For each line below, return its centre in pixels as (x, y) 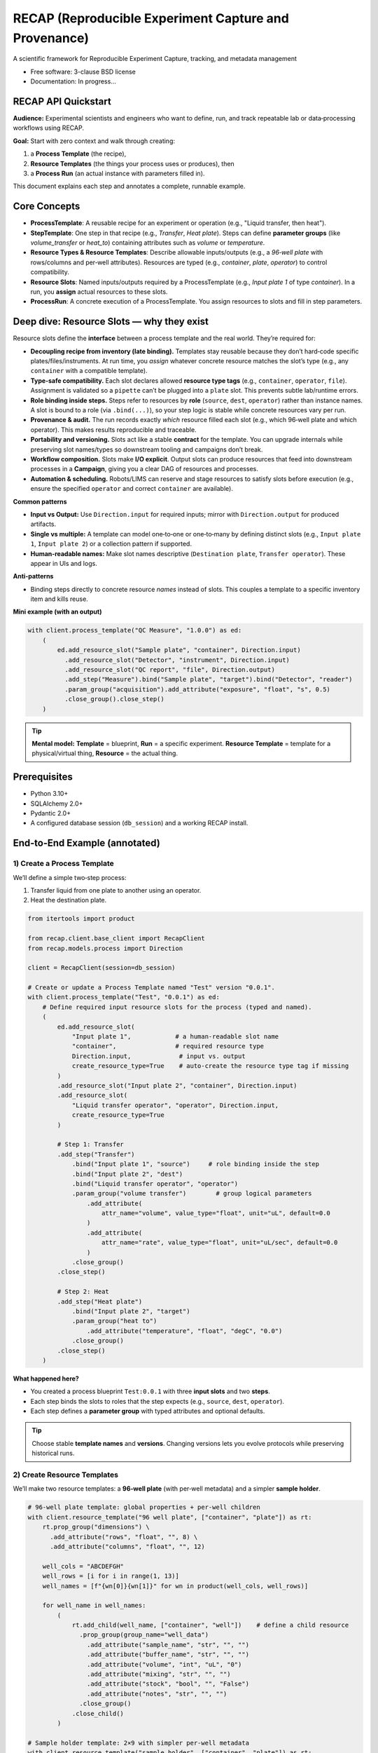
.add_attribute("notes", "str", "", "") (157, 1694)
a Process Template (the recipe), (78, 154)
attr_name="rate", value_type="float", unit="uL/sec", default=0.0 (220, 1243)
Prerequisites (43, 777)
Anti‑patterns (33, 576)
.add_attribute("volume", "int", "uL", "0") (164, 1664)
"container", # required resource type (168, 1046)
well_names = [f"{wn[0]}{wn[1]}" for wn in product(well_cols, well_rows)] (175, 1586)
